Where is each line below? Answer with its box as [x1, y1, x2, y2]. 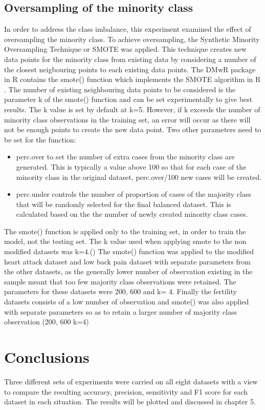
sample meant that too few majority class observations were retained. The [4, 276, 236, 286]
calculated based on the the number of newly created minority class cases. [16, 209, 248, 219]
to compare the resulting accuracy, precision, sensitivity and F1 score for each [4, 386, 248, 397]
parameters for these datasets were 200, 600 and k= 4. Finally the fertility [4, 286, 237, 297]
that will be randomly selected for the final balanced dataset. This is [16, 198, 231, 209]
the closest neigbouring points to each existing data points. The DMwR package [4, 64, 256, 74]
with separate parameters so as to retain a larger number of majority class [4, 306, 237, 317]
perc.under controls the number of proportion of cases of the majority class [16, 189, 251, 199]
